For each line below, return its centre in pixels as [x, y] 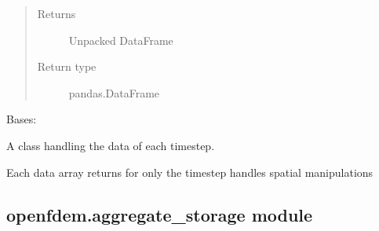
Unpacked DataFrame [121, 40]
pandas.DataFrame [114, 92]
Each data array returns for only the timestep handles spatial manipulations [190, 172]
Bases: [22, 119]
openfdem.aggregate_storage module [160, 214]
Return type [67, 66]
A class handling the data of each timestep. [111, 145]
